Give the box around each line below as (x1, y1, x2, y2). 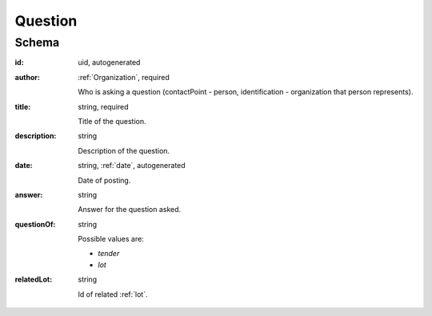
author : (14, 72, 40, 82)
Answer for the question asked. (78, 205, 182, 214)
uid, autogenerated (78, 58, 141, 67)
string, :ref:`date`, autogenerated (78, 161, 186, 170)
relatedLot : (14, 274, 53, 284)
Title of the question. (78, 116, 147, 126)
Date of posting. (78, 175, 131, 185)
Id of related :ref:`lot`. (78, 289, 148, 299)
